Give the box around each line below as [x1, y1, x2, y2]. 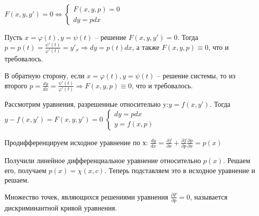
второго [4, 80, 27, 90]
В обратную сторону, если [4, 70, 85, 80]
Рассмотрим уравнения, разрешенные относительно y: [4, 99, 169, 109]
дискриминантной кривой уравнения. [4, 203, 117, 213]
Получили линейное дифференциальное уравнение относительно [4, 155, 201, 166]
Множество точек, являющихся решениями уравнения [4, 191, 168, 202]
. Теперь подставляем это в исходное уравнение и [104, 165, 256, 175]
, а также [132, 41, 160, 52]
